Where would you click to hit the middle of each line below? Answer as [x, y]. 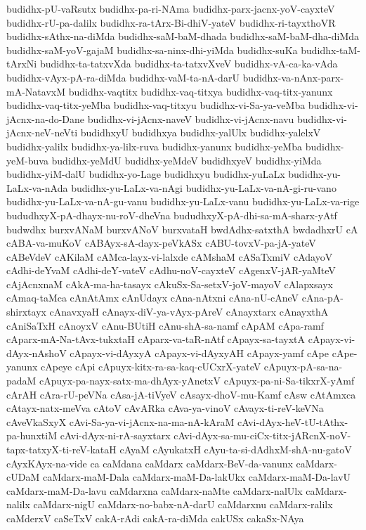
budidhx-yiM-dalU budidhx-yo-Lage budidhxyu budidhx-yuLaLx [146, 174]
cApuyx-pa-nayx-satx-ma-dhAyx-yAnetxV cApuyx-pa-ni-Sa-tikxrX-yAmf [197, 381]
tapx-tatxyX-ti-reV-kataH [61, 449]
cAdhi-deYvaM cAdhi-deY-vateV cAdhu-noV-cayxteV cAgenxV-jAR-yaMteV [171, 270]
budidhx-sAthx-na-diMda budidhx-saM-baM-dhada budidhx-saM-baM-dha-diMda [183, 36]
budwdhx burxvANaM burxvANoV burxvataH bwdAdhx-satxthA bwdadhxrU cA [182, 229]
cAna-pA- [322, 298]
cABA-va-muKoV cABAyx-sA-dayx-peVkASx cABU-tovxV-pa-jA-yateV [161, 243]
